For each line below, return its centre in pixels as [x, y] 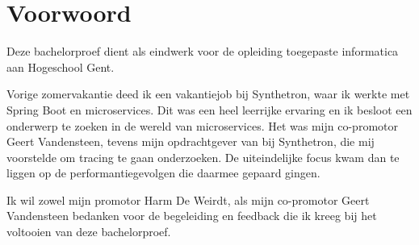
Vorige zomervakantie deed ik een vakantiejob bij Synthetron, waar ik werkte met [208, 94]
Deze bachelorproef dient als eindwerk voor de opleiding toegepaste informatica [203, 51]
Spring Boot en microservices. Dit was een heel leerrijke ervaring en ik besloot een [209, 109]
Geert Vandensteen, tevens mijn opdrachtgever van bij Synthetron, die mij [191, 141]
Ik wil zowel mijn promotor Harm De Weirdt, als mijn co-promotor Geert [188, 199]
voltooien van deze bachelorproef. [89, 232]
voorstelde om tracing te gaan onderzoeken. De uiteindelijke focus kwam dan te [203, 157]
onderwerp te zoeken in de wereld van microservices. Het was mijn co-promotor [202, 125]
